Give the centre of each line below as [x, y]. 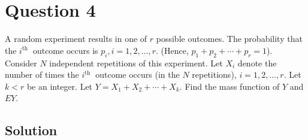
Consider [21, 63]
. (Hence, [172, 50]
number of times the [42, 74]
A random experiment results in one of [76, 39]
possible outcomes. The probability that [229, 39]
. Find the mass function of [230, 86]
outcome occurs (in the [138, 74]
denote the [257, 63]
